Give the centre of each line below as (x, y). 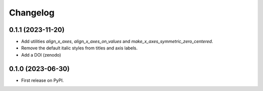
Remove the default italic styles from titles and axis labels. (79, 48)
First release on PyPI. (43, 80)
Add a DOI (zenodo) (41, 55)
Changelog (32, 13)
